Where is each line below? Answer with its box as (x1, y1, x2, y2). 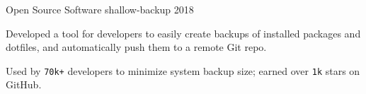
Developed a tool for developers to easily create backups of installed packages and (6, 25, 361, 40)
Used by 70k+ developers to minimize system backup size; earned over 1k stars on (6, 63, 360, 78)
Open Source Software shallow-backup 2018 (6, 2, 194, 16)
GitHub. (6, 77, 42, 92)
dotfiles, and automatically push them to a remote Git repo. (6, 40, 267, 54)
